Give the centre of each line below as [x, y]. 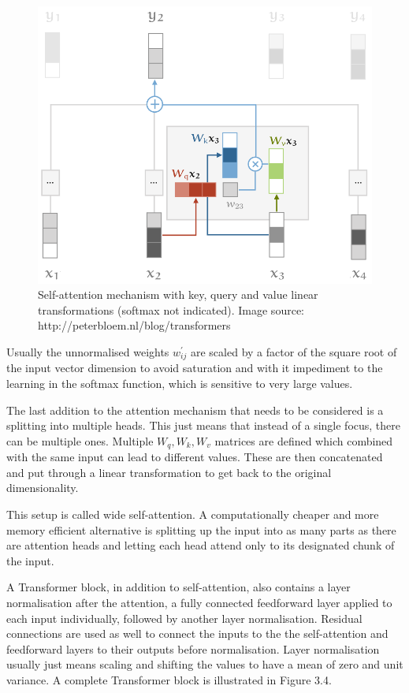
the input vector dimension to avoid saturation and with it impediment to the [195, 368]
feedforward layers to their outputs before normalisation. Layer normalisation [193, 648]
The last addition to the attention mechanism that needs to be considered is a [195, 410]
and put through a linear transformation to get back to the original [169, 472]
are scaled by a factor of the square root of [294, 351]
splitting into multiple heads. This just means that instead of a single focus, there [203, 425]
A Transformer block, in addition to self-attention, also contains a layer [178, 587]
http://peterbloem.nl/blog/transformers [134, 325]
